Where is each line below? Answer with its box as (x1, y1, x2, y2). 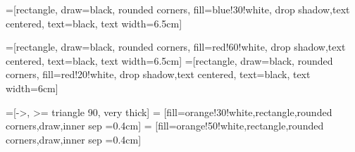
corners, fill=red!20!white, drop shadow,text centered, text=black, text (6, 67, 311, 82)
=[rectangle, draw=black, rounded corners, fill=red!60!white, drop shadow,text (6, 39, 346, 54)
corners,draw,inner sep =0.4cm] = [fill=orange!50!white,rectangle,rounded (6, 118, 324, 133)
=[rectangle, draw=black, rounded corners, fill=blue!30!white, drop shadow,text (6, 2, 350, 16)
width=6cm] (6, 80, 58, 95)
